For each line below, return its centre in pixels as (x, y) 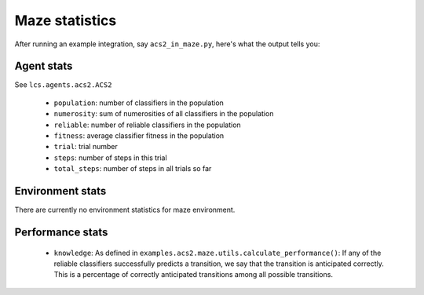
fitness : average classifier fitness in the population (139, 136)
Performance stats (61, 232)
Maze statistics (66, 20)
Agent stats (44, 66)
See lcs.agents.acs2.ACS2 (63, 85)
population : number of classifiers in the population (139, 103)
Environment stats (60, 191)
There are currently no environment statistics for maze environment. (125, 210)
